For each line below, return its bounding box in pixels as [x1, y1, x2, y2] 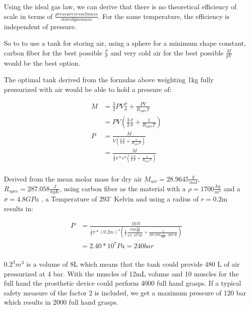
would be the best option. [4, 58, 80, 68]
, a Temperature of [41, 194, 97, 204]
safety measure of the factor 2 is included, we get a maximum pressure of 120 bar [4, 287, 246, 297]
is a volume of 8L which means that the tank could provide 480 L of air [26, 259, 240, 269]
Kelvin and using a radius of [114, 194, 199, 204]
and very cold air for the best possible [110, 47, 224, 57]
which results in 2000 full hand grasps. [4, 297, 119, 307]
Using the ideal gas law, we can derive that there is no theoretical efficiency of [4, 1, 237, 11]
